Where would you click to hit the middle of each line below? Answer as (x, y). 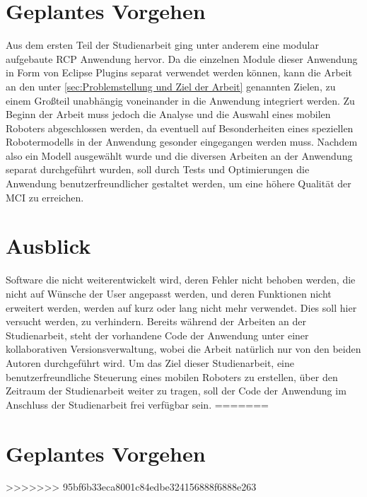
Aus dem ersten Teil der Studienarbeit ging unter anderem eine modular (162, 45)
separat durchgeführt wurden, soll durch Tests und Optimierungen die (158, 169)
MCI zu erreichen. (45, 197)
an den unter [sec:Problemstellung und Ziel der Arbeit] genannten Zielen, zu (171, 86)
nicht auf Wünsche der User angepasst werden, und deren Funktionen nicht (169, 293)
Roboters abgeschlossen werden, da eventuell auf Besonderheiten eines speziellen (180, 128)
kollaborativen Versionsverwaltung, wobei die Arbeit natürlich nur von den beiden (183, 349)
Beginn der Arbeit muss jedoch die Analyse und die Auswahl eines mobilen (168, 114)
